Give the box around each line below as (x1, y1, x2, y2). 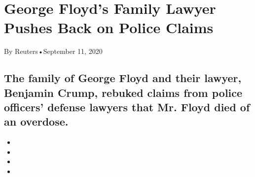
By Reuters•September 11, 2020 (4, 46, 103, 56)
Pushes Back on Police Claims (4, 17, 214, 38)
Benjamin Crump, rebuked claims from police (4, 85, 243, 100)
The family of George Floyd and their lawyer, (4, 70, 242, 86)
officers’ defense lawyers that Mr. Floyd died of (4, 99, 250, 115)
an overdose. (4, 114, 69, 129)
